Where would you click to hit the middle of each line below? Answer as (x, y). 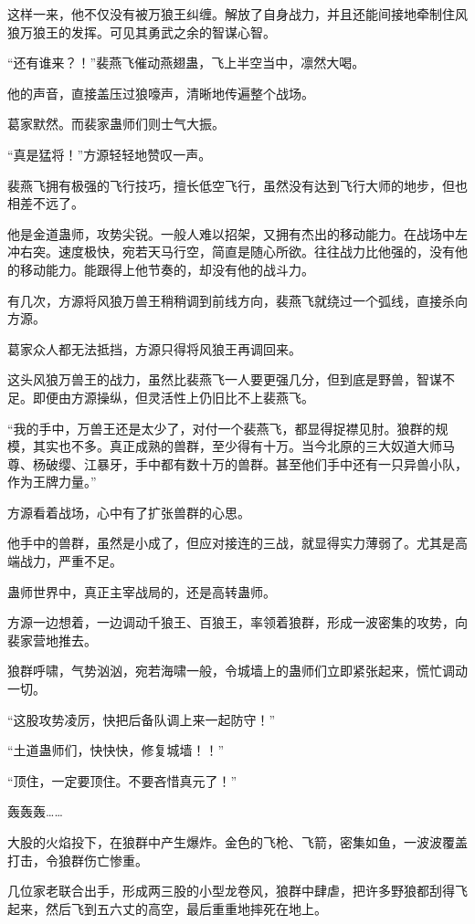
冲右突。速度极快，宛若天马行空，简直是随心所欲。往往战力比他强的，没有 (231, 252)
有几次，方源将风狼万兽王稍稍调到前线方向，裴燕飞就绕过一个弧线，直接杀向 (237, 300)
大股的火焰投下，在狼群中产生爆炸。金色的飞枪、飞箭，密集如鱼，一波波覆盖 (237, 842)
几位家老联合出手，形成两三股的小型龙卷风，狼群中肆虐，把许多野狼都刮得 (231, 891)
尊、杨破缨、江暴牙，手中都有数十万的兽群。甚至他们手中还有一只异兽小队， (237, 463)
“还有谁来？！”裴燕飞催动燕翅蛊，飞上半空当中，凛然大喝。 (186, 63)
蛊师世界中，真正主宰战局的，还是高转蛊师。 (142, 591)
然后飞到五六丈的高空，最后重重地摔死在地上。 (186, 908)
